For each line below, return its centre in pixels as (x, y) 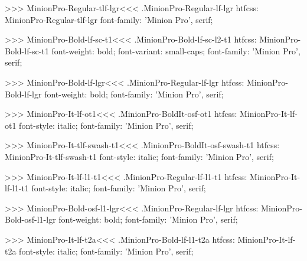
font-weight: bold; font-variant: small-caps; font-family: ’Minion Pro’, (176, 50)
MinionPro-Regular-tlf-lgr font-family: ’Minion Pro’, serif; (109, 19)
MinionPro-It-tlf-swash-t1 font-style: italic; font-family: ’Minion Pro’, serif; (139, 156)
